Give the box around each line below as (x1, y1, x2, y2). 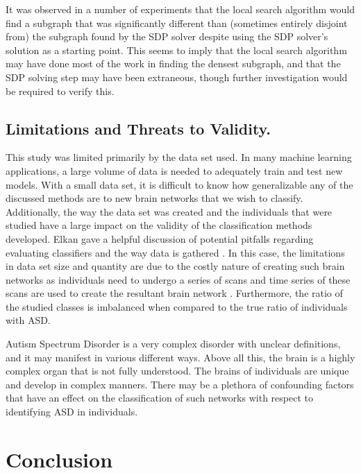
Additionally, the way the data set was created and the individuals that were (6, 204, 333, 218)
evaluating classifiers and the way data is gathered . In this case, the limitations (6, 245, 345, 259)
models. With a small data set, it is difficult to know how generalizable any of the (6, 177, 353, 191)
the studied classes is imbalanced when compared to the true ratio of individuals (6, 299, 348, 313)
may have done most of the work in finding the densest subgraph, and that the (6, 56, 341, 71)
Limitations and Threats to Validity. (6, 117, 271, 139)
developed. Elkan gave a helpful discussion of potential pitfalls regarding (6, 231, 314, 246)
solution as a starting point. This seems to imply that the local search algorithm (6, 42, 347, 57)
